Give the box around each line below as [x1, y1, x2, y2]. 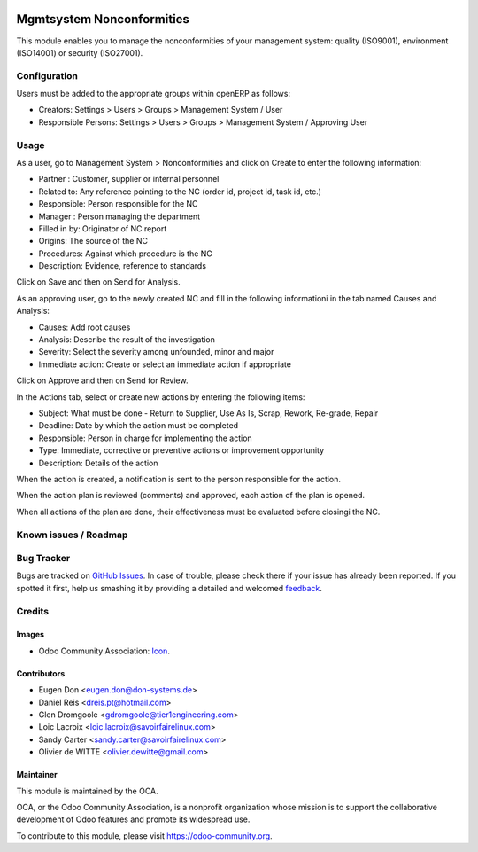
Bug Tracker [16, 552, 71, 565]
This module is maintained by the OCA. [16, 786, 158, 796]
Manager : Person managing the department [38, 211, 201, 222]
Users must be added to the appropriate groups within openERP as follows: [16, 89, 291, 99]
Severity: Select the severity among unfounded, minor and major [38, 347, 274, 357]
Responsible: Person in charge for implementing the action [38, 433, 252, 443]
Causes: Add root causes [38, 322, 131, 332]
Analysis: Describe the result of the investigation [38, 334, 216, 345]
